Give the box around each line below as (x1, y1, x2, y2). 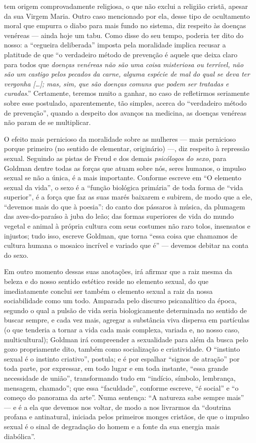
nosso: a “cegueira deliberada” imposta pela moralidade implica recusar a (4, 40, 226, 50)
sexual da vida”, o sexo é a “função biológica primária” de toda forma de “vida (4, 182, 243, 192)
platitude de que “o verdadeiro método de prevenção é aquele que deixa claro (4, 49, 238, 59)
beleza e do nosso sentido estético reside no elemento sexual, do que (4, 276, 209, 286)
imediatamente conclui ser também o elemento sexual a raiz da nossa (4, 285, 213, 296)
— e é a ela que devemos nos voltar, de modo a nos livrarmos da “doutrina (4, 402, 231, 412)
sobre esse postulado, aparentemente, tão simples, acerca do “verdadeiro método (4, 97, 247, 108)
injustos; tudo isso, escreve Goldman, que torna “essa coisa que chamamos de (4, 230, 238, 241)
